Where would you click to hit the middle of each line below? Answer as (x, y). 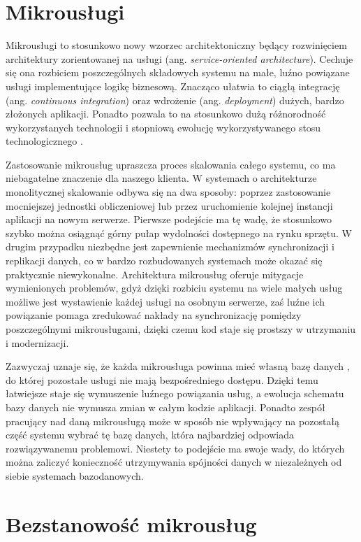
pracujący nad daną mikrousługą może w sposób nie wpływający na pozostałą (173, 421)
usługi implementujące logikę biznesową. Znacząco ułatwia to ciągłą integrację (173, 86)
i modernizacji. (37, 342)
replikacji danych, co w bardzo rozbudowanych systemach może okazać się (164, 261)
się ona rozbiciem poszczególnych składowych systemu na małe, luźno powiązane (178, 72)
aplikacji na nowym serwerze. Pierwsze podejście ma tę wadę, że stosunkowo (169, 219)
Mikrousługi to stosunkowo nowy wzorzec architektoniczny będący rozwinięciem (176, 45)
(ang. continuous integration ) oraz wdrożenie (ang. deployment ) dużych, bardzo (175, 100)
